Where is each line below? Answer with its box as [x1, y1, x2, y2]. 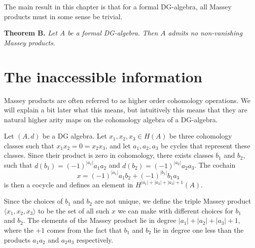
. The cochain [194, 160, 236, 170]
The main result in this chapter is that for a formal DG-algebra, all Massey [4, 1, 232, 11]
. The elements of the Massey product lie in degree [23, 215, 177, 225]
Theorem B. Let [4, 28, 58, 38]
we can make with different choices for [117, 205, 233, 215]
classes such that [4, 140, 54, 150]
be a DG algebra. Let [42, 131, 107, 141]
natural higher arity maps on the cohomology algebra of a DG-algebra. [4, 114, 218, 124]
